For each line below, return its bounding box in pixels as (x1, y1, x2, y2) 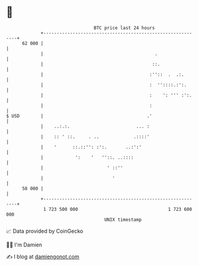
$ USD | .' (6, 113, 152, 119)
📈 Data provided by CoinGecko (6, 227, 84, 235)
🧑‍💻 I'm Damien (6, 241, 43, 248)
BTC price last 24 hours (94, 25, 155, 31)
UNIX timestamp (104, 216, 142, 223)
